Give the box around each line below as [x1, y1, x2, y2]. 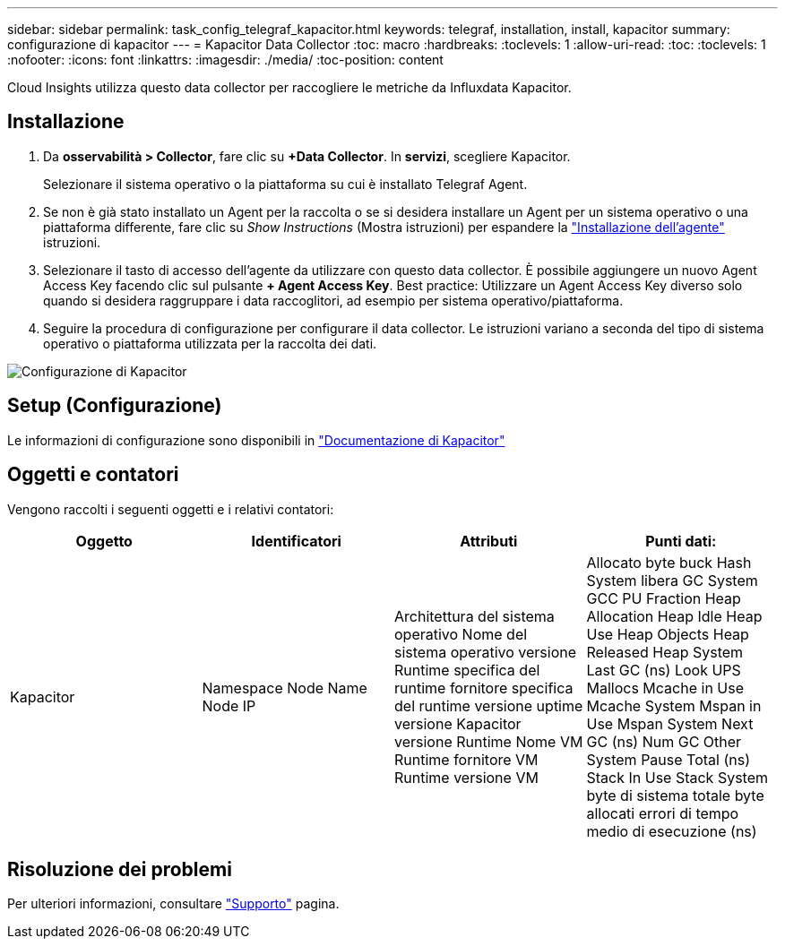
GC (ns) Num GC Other [586, 732, 742, 751]
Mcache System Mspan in [586, 696, 762, 715]
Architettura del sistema [394, 606, 555, 625]
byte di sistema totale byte [586, 786, 764, 804]
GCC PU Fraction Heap [586, 589, 741, 607]
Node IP [202, 696, 256, 715]
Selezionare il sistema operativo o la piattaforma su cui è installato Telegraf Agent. [43, 176, 528, 192]
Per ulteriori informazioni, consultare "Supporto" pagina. [7, 896, 340, 912]
